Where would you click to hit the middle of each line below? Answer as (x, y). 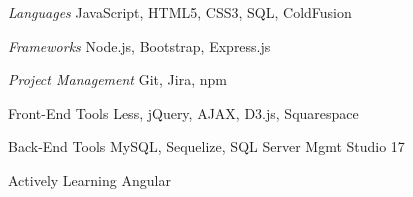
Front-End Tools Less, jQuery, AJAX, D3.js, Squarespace (183, 112)
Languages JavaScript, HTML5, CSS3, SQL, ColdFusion (180, 12)
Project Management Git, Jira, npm (117, 79)
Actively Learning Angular (89, 179)
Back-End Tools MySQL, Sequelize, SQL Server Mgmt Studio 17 (206, 146)
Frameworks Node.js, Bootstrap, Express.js (139, 45)
